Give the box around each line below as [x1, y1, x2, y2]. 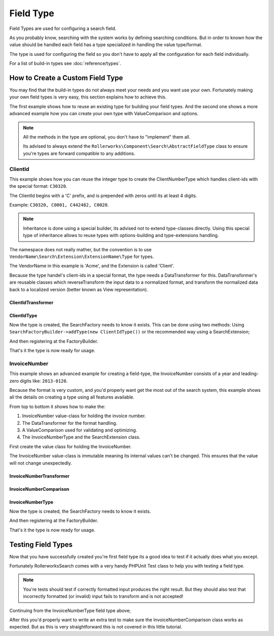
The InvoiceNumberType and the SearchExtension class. [22, 434, 141, 440]
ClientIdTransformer [9, 299, 54, 306]
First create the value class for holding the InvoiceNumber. [9, 443, 132, 449]
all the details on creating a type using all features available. [9, 394, 134, 400]
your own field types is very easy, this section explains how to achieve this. [9, 94, 167, 100]
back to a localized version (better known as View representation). [9, 286, 148, 292]
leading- [241, 371, 259, 377]
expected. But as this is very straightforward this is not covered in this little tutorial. [9, 624, 183, 630]
